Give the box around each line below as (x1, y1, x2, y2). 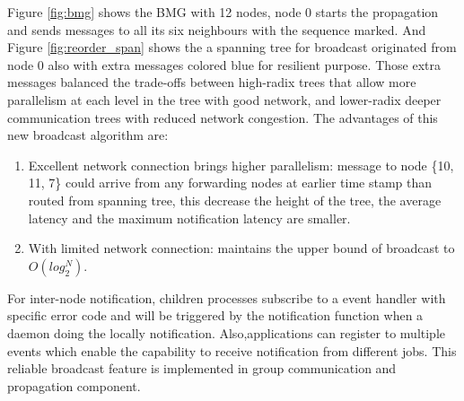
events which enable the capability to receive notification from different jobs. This (7, 341, 457, 360)
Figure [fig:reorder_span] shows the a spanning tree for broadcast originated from (7, 38, 457, 57)
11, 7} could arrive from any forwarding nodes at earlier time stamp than (28, 173, 433, 192)
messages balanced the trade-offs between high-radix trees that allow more (7, 73, 416, 92)
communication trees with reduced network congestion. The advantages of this (7, 108, 438, 126)
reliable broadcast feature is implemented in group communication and (7, 359, 397, 378)
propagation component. (7, 376, 141, 395)
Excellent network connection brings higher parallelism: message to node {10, (28, 155, 454, 174)
